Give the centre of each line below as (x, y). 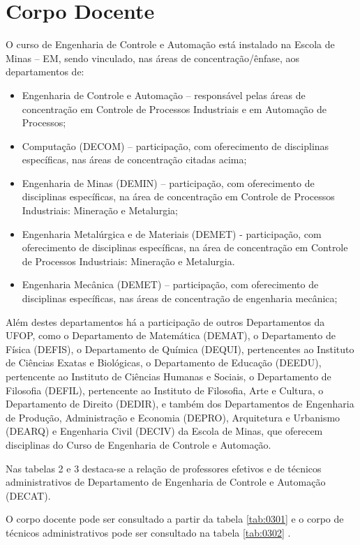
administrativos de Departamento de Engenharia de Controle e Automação (166, 482)
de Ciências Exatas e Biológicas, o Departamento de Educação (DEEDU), (164, 363)
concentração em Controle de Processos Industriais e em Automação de (174, 109)
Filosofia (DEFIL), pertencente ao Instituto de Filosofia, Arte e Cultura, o (165, 390)
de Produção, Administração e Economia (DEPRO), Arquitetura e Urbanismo (173, 417)
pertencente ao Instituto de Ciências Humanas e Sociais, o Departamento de (168, 376)
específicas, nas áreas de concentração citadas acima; (134, 159)
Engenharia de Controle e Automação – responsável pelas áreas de (164, 95)
